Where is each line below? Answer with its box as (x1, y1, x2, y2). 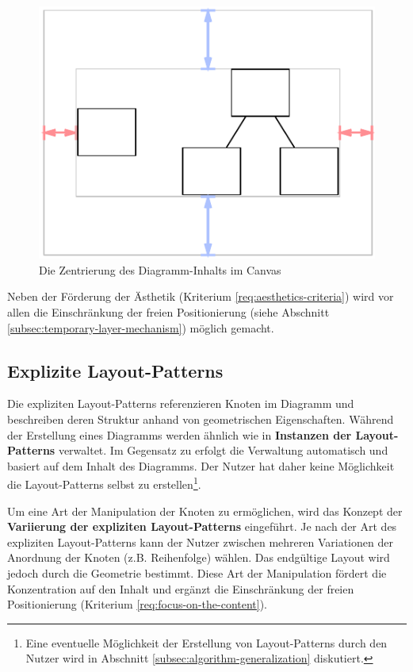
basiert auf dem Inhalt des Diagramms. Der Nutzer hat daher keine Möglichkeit (7, 457, 395, 474)
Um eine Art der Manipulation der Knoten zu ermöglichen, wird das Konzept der (7, 502, 403, 519)
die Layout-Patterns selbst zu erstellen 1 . (7, 474, 201, 493)
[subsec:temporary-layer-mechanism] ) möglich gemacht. (7, 319, 274, 336)
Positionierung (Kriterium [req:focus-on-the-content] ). (7, 596, 268, 612)
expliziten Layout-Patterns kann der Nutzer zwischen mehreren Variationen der (7, 533, 393, 550)
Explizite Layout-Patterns (7, 358, 224, 382)
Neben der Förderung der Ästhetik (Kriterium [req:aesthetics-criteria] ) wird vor (7, 288, 394, 305)
